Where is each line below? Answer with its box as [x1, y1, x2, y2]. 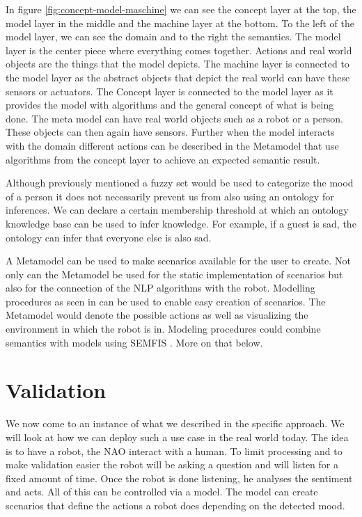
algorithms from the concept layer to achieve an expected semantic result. [6, 152, 320, 166]
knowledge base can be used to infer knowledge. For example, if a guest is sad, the [6, 216, 356, 230]
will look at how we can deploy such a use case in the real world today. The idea [6, 429, 349, 444]
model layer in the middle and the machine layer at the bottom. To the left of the [6, 15, 354, 30]
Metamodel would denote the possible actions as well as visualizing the [6, 308, 308, 322]
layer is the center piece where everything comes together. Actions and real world [6, 42, 352, 57]
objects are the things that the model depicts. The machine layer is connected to [6, 56, 349, 71]
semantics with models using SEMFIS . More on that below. [6, 335, 263, 349]
